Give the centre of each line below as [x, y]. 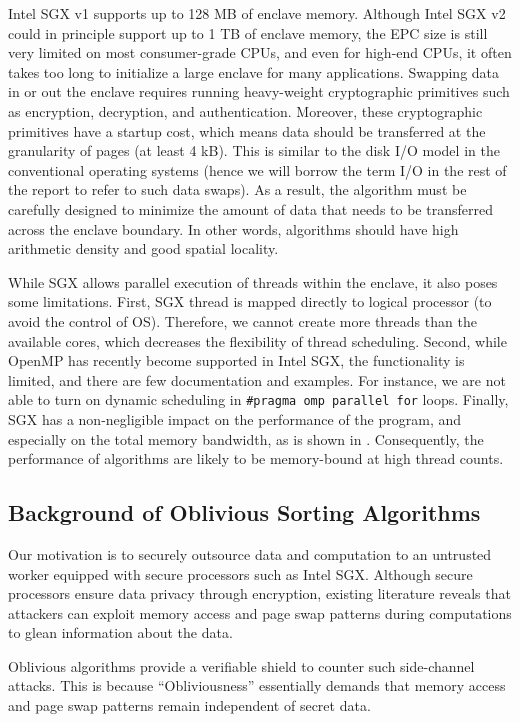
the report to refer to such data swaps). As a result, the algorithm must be [237, 189]
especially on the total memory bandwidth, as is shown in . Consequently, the [246, 438]
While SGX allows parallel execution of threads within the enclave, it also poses [253, 281]
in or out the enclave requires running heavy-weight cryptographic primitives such [259, 91]
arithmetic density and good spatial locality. [143, 248]
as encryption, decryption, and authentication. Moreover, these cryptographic [245, 110]
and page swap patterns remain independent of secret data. [189, 705]
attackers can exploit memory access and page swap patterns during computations [260, 612]
